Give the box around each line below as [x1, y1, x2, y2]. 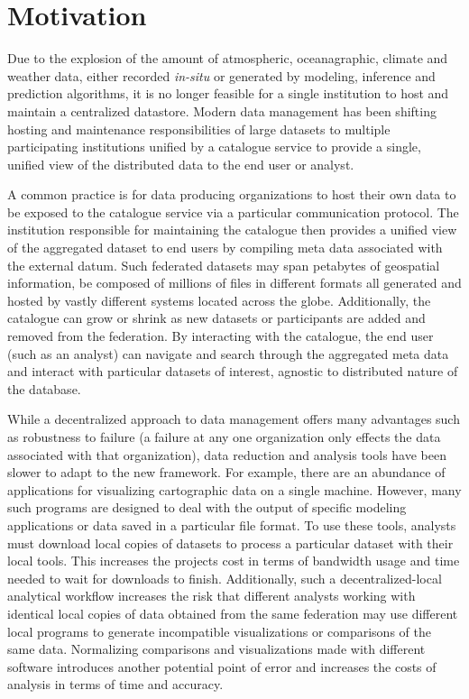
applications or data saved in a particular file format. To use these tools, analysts [7, 515, 456, 534]
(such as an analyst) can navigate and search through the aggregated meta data [7, 344, 449, 363]
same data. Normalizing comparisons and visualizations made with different [7, 639, 426, 658]
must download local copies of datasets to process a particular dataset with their [7, 533, 454, 552]
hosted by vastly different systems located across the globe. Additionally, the [7, 290, 431, 309]
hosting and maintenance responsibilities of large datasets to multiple [7, 119, 391, 138]
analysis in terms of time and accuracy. [7, 675, 224, 694]
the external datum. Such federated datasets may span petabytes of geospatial [7, 255, 440, 274]
